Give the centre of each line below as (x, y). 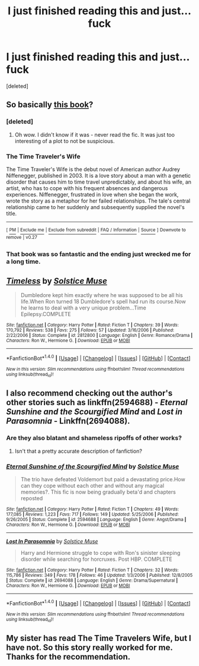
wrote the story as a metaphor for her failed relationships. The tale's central (98, 201)
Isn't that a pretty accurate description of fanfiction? (78, 451)
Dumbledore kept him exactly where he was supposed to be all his (102, 295)
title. (12, 213)
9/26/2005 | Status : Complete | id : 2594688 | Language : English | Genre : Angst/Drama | (96, 519)
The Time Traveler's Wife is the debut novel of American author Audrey (93, 169)
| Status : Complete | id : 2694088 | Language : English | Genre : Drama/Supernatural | (92, 580)
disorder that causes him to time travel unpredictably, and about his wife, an (99, 182)
